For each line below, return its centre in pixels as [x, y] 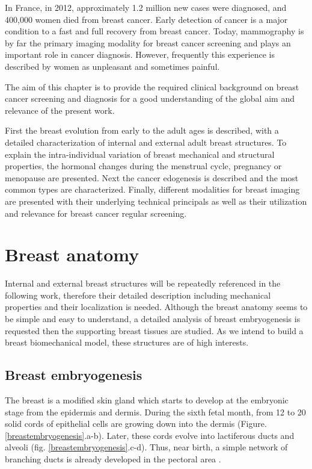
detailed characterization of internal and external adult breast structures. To [146, 142]
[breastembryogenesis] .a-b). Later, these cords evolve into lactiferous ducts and [150, 435]
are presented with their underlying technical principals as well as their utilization [156, 201]
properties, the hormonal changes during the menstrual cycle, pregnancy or [143, 166]
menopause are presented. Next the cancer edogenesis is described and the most [152, 177]
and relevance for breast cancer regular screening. [96, 213]
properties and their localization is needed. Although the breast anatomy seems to [156, 307]
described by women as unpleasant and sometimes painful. [112, 66]
